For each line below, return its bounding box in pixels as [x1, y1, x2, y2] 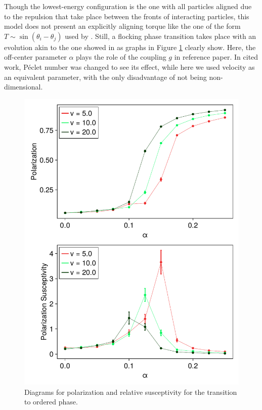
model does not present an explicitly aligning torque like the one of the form [4, 21, 241, 31]
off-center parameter [4, 52, 67, 62]
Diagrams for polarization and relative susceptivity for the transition [24, 386, 237, 397]
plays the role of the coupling [76, 52, 166, 62]
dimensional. [4, 81, 43, 92]
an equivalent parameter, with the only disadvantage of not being [4, 71, 207, 82]
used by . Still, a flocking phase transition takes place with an [65, 30, 256, 41]
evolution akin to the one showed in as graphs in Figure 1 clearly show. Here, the [4, 41, 256, 52]
